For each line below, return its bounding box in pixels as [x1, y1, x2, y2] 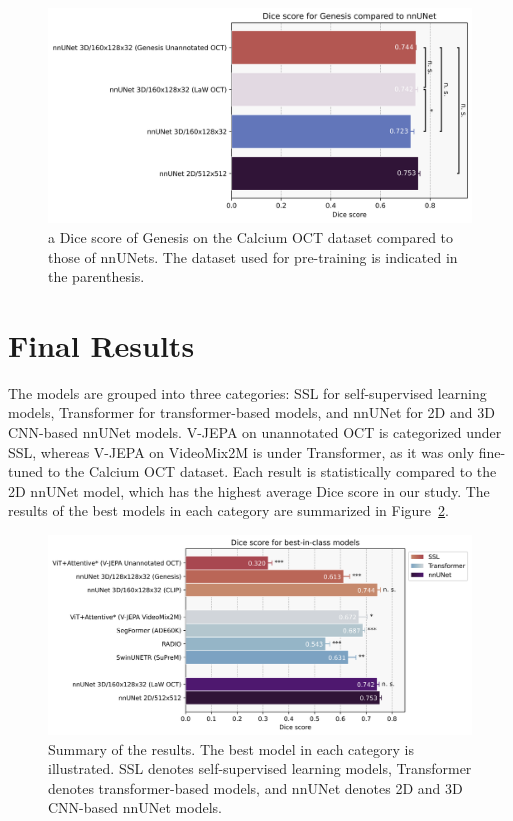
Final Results [8, 324, 195, 365]
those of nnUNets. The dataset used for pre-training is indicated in [48, 246, 458, 267]
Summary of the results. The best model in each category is [48, 738, 414, 759]
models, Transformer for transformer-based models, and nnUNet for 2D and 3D [8, 402, 495, 423]
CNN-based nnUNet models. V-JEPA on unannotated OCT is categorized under [8, 422, 502, 442]
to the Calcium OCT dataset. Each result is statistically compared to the [47, 461, 497, 482]
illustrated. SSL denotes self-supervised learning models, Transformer [48, 758, 472, 779]
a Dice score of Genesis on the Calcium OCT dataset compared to [48, 226, 454, 247]
